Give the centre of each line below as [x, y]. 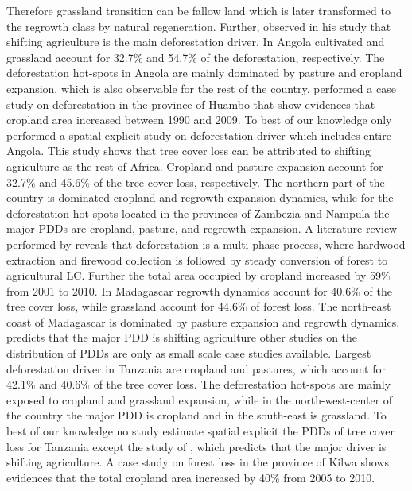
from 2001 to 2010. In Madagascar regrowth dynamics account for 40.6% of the [199, 290]
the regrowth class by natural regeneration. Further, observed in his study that [199, 26]
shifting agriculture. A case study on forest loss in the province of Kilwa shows [198, 462]
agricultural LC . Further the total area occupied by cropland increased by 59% [198, 275]
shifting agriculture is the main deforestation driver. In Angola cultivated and [196, 42]
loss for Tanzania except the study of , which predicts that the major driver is [196, 446]
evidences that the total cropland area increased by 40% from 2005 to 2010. [191, 477]
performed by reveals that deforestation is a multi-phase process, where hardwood [206, 244]
